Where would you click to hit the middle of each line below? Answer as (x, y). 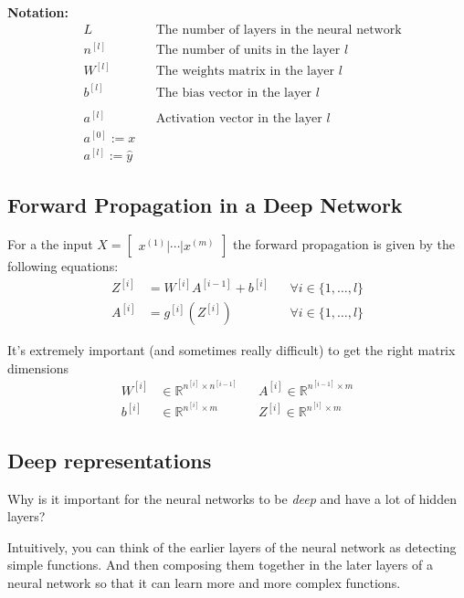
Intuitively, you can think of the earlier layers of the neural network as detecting (232, 546)
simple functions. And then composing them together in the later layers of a (220, 565)
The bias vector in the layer (234, 93)
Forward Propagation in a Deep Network (205, 205)
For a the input (50, 243)
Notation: (38, 12)
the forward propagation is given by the (344, 243)
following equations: (63, 265)
